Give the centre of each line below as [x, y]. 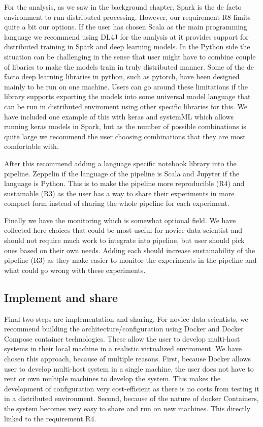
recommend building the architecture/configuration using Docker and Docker [124, 329]
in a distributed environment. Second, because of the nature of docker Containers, [131, 398]
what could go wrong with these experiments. [75, 270]
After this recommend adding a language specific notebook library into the [120, 163]
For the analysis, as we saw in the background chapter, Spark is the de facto [123, 7]
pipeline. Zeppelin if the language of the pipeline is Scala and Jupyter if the [122, 173]
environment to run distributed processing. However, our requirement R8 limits [127, 17]
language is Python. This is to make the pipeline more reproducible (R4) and [124, 183]
